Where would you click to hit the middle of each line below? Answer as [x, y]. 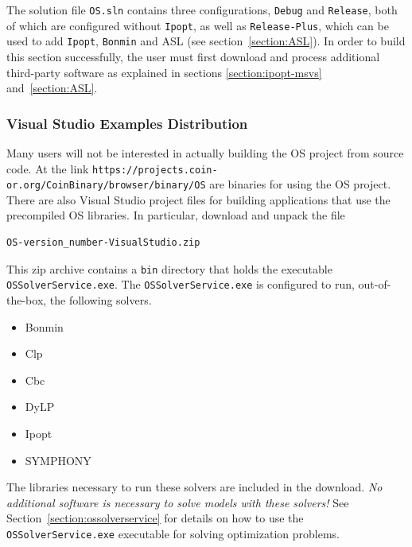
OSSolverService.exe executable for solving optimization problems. [173, 533]
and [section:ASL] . [52, 88]
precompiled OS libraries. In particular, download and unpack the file [176, 215]
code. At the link [48, 168]
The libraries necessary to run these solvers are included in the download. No [194, 487]
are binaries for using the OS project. [300, 184]
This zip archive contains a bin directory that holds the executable [169, 268]
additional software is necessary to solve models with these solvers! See [178, 502]
